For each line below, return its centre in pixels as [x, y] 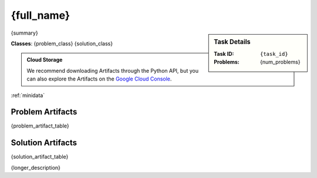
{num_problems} [280, 62]
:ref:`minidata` [28, 95]
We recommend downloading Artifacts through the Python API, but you [113, 70]
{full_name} [41, 15]
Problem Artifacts [44, 112]
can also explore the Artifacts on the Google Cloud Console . [99, 79]
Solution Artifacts [44, 143]
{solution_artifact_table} [40, 157]
